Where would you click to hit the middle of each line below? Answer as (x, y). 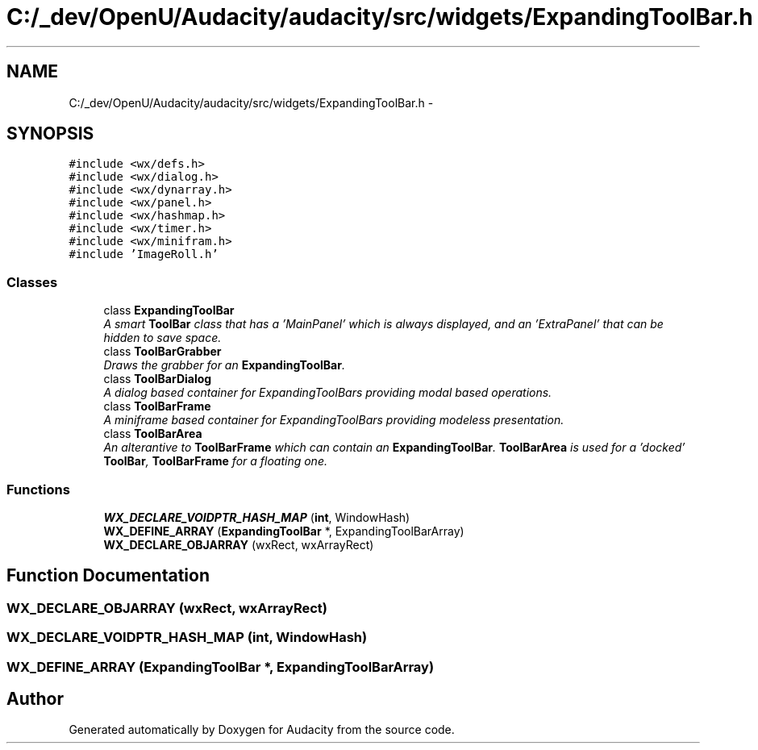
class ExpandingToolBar (169, 310)
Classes (32, 282)
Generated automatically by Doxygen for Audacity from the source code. (262, 730)
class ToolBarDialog (158, 379)
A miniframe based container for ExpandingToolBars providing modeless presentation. (334, 420)
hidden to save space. (162, 338)
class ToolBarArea (153, 434)
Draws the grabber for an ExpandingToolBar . (224, 365)
